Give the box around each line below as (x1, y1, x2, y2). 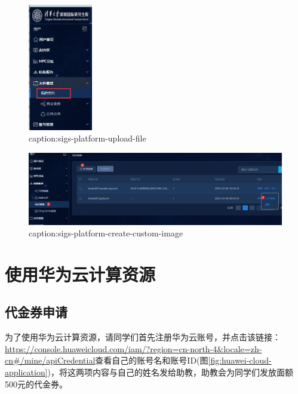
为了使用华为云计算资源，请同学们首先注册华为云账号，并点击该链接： (5, 331, 281, 343)
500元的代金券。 (5, 377, 67, 390)
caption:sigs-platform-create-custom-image (29, 227, 183, 239)
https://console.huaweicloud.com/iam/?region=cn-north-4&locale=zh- (5, 342, 262, 355)
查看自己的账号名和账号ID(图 (95, 354, 208, 367)
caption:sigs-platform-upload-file (29, 132, 146, 144)
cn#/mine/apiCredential (5, 354, 96, 367)
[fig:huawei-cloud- (208, 354, 272, 367)
